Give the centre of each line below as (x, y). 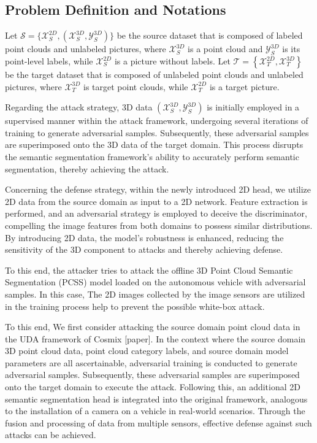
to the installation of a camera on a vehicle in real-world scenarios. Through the (155, 411)
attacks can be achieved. (51, 435)
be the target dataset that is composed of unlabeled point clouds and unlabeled (154, 74)
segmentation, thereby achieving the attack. (87, 168)
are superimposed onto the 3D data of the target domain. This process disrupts (154, 144)
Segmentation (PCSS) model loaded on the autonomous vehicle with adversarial (155, 282)
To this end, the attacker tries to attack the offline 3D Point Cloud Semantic (149, 270)
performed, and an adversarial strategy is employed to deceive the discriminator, (156, 213)
